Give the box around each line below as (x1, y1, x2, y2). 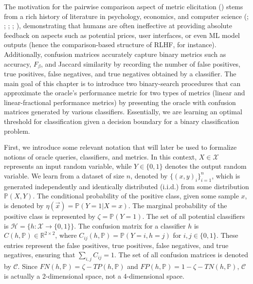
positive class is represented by (4, 211, 95, 221)
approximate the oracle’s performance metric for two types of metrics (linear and (4, 88, 245, 98)
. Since (18, 261, 38, 271)
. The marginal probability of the (128, 200, 227, 210)
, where (55, 230, 77, 240)
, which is (212, 170, 240, 180)
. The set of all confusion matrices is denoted (114, 249, 248, 260)
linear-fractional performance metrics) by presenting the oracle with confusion (4, 97, 236, 107)
